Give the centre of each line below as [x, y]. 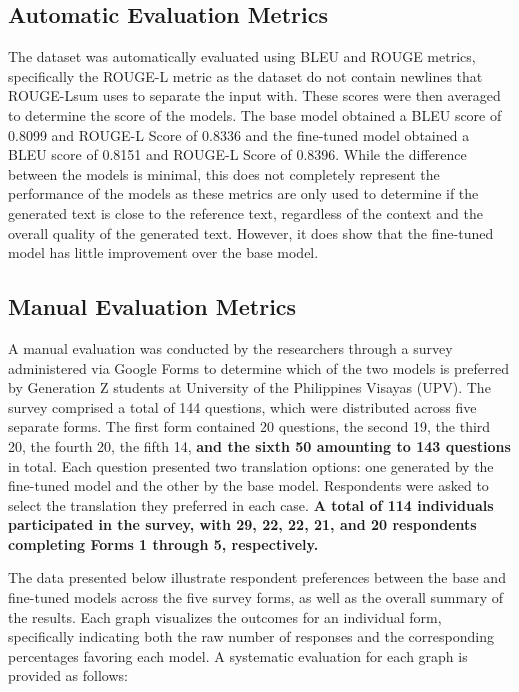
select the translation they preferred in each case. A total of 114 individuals [251, 504]
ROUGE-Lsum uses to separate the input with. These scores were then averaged [254, 95]
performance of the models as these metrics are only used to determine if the [243, 193]
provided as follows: [68, 675]
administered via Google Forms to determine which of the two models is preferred [258, 367]
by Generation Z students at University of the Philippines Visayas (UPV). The [249, 387]
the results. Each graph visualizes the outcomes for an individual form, [225, 616]
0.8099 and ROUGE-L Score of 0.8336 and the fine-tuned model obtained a [239, 134]
